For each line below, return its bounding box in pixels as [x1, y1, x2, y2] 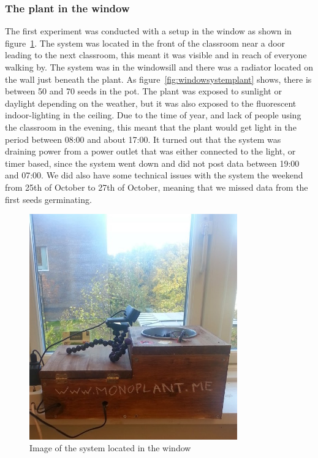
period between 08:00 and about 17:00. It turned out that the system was [5, 132, 281, 145]
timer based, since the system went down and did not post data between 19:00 [5, 156, 300, 169]
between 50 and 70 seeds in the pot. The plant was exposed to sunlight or [5, 85, 282, 97]
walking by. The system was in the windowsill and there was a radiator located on [5, 61, 313, 73]
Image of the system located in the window [29, 441, 191, 454]
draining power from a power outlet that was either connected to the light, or [5, 145, 296, 158]
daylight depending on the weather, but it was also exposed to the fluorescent [5, 96, 297, 109]
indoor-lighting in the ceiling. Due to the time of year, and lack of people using [5, 109, 301, 121]
